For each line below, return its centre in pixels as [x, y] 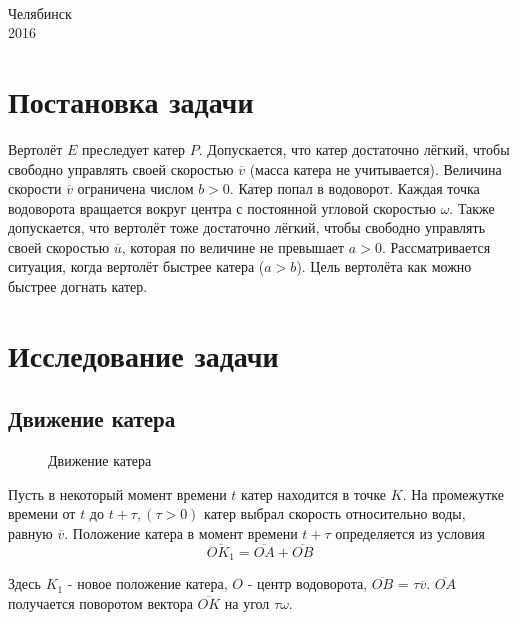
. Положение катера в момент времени [181, 533]
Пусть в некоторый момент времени [117, 493]
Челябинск [40, 12]
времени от [42, 513]
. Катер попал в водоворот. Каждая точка [354, 188]
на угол [247, 602]
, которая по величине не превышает [233, 246]
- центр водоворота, [307, 583]
